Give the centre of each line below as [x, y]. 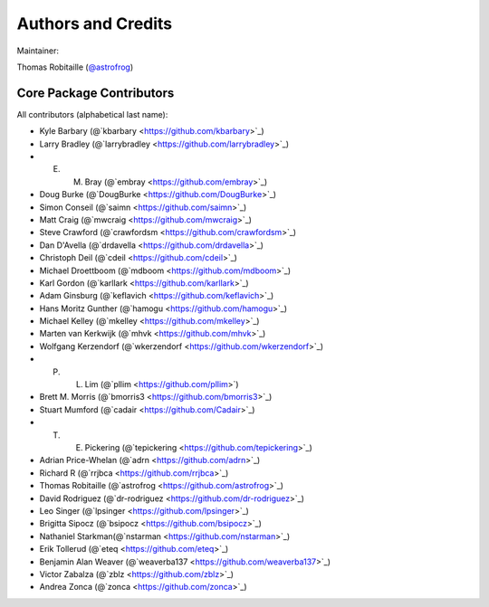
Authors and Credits [95, 24]
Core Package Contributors [96, 93]
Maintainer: [38, 51]
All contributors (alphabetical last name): [92, 114]
